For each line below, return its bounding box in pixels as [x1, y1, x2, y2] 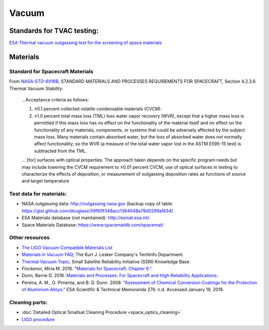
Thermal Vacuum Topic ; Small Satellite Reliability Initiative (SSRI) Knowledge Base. [21, 259, 191, 265]
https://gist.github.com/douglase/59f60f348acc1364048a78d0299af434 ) [21, 208, 173, 214]
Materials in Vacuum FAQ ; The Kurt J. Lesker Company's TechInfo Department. [21, 252, 184, 258]
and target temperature [21, 178, 70, 184]
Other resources [9, 234, 50, 241]
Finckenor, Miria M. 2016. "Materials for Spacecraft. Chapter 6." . [21, 265, 153, 272]
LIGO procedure [21, 316, 55, 322]
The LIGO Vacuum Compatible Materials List [21, 245, 113, 251]
